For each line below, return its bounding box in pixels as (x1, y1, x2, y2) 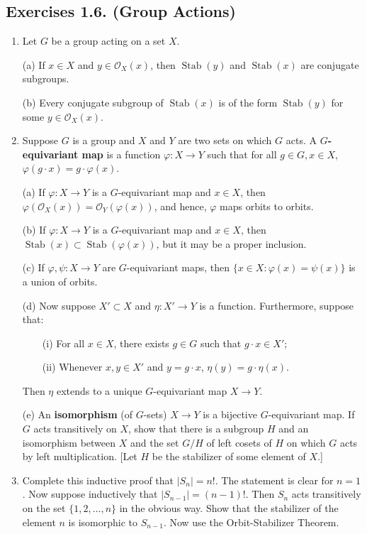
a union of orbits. (22, 273, 98, 288)
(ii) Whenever (42, 359, 103, 374)
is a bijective (203, 407, 257, 422)
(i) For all (42, 335, 85, 350)
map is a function (81, 146, 161, 161)
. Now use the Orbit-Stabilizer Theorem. (163, 514, 339, 529)
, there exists (113, 335, 169, 350)
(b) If (22, 222, 46, 237)
